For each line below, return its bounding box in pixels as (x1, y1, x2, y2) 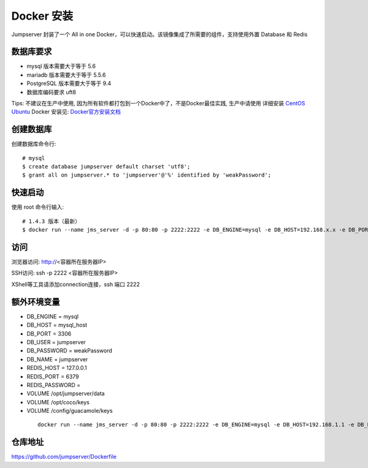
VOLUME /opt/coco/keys (26, 398, 90, 406)
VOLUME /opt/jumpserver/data (26, 390, 105, 398)
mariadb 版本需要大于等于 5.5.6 (26, 71, 106, 78)
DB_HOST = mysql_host (26, 322, 88, 329)
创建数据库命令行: (11, 140, 56, 148)
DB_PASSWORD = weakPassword (26, 347, 113, 355)
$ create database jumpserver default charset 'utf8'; (22, 163, 191, 170)
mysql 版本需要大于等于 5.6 (26, 62, 96, 70)
